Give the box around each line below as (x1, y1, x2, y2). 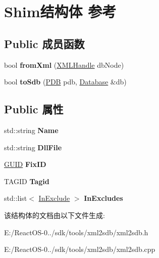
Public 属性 (4, 101, 64, 117)
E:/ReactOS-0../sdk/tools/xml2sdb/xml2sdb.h (4, 227, 148, 237)
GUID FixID (4, 159, 46, 169)
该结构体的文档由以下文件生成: (4, 209, 105, 220)
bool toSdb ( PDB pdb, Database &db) (4, 76, 127, 87)
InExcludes (84, 193, 123, 203)
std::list (4, 193, 27, 203)
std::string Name (4, 124, 59, 135)
